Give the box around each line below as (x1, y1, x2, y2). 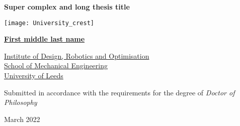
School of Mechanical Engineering (4, 60, 108, 71)
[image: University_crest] (4, 19, 94, 27)
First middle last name (4, 34, 85, 44)
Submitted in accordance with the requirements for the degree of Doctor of (4, 87, 235, 97)
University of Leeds (4, 70, 63, 81)
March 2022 (4, 113, 40, 124)
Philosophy (4, 97, 37, 107)
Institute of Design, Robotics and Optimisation (4, 50, 149, 61)
